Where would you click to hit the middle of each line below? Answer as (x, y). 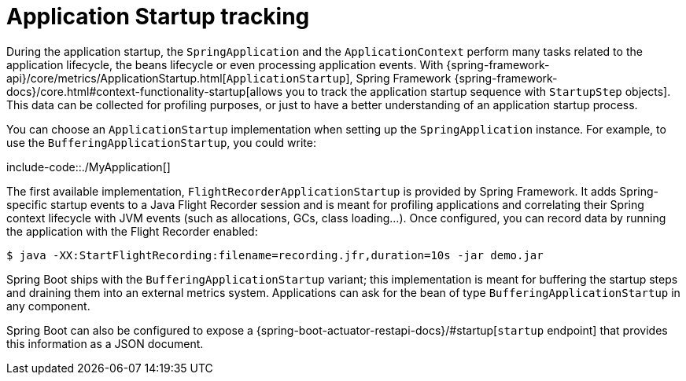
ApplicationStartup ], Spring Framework (339, 78)
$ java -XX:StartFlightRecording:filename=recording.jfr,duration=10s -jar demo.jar (275, 255)
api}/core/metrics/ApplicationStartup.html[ (116, 78)
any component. (48, 306)
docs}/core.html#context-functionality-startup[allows (145, 91)
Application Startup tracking (158, 16)
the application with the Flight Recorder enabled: (132, 231)
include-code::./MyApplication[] (89, 167)
